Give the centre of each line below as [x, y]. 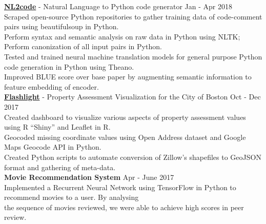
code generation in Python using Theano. [69, 66]
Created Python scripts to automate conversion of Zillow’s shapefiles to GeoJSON [133, 157]
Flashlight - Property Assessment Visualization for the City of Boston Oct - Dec [132, 97]
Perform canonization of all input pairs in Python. [83, 46]
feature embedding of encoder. [52, 86]
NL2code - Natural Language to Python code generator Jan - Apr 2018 [118, 6]
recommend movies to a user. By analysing [71, 197]
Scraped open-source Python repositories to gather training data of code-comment [133, 16]
